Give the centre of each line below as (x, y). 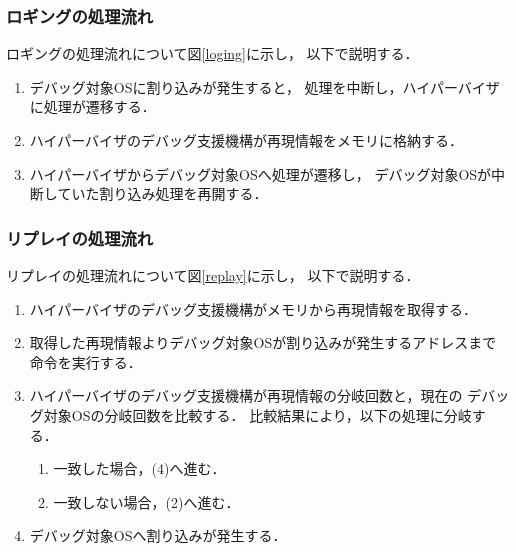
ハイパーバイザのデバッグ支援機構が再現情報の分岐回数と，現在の (246, 395)
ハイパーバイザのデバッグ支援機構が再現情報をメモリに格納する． (246, 140)
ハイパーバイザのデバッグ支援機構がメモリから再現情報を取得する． (253, 308)
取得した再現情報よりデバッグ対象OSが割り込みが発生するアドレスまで (263, 342)
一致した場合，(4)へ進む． (139, 468)
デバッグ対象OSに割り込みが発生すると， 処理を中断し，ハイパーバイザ (264, 86)
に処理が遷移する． (92, 106)
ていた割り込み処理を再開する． (162, 193)
